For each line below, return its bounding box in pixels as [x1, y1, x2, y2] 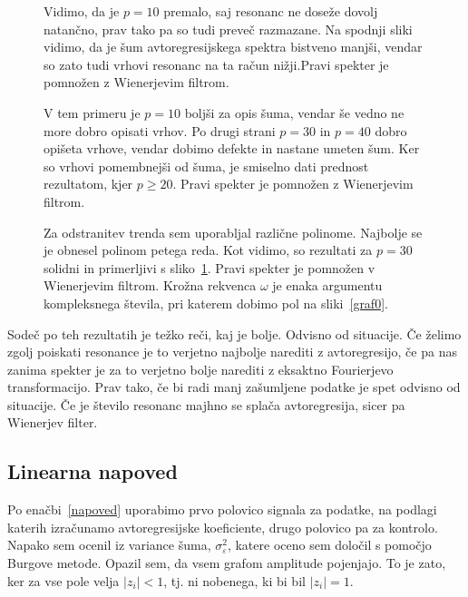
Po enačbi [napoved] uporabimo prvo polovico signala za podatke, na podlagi [7, 500, 437, 519]
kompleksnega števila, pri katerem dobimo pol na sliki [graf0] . [44, 293, 388, 312]
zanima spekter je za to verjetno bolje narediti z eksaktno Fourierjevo [7, 359, 394, 378]
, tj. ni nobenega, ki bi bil [163, 571, 306, 590]
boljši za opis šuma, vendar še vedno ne [184, 103, 405, 122]
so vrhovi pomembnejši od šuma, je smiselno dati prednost [44, 156, 369, 175]
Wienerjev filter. [7, 413, 98, 432]
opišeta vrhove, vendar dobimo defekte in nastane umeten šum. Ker [44, 139, 420, 158]
